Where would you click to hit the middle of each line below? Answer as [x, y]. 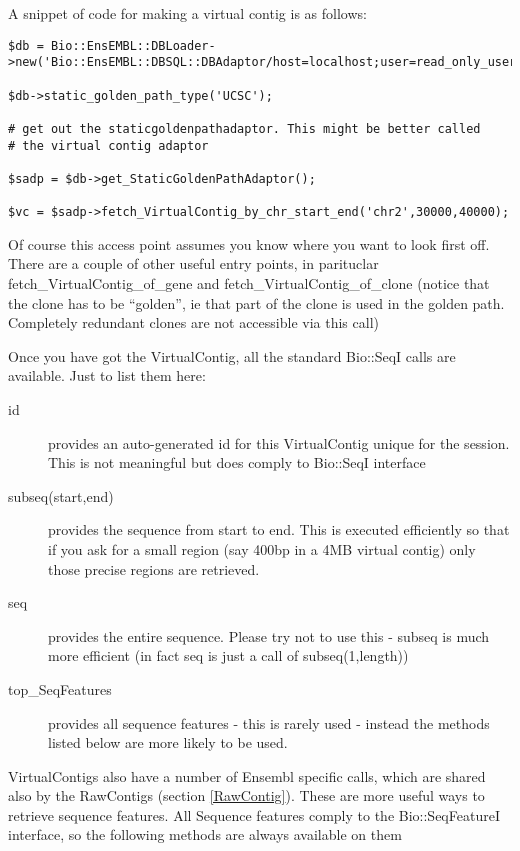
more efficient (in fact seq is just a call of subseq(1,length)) [228, 655]
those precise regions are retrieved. [154, 568]
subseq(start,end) [61, 495]
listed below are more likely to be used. [168, 742]
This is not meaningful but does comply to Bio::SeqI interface [237, 462]
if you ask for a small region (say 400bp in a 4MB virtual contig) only [262, 548]
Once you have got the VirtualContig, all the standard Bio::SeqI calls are [232, 355]
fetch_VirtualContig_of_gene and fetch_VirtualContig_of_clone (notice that [249, 283]
